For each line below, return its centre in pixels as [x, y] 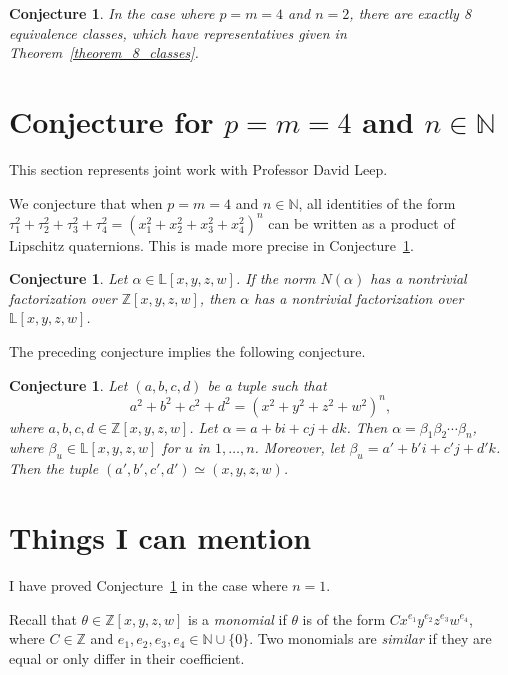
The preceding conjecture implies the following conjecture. [187, 350]
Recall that [43, 618]
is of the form [344, 618]
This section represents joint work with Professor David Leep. [198, 168]
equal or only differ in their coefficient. [127, 657]
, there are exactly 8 [410, 13]
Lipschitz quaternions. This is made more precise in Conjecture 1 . [211, 244]
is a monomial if [237, 618]
